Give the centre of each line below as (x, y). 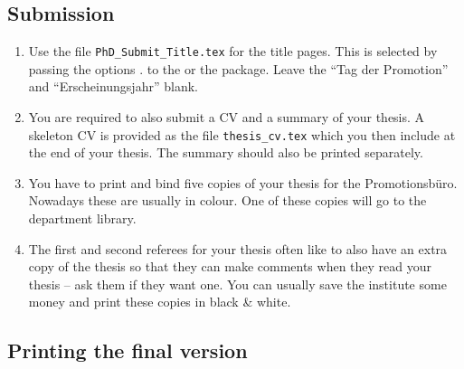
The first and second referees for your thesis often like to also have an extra (238, 248)
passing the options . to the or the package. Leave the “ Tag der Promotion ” (238, 68)
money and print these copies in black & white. (160, 302)
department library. (82, 218)
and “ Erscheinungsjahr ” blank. (113, 86)
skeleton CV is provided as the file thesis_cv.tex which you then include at (242, 134)
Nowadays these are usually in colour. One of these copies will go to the (227, 200)
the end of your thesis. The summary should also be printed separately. (226, 152)
